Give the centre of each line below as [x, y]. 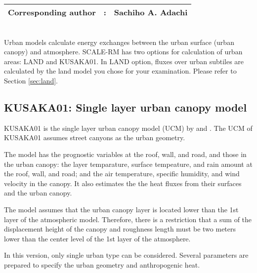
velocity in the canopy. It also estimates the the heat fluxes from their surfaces [123, 183]
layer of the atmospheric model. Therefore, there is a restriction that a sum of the [128, 219]
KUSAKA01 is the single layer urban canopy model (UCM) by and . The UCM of [128, 128]
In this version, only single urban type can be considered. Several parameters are [126, 255]
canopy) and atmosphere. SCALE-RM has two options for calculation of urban [123, 52]
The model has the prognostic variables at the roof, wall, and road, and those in [125, 154]
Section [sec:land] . [31, 80]
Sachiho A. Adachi [151, 12]
